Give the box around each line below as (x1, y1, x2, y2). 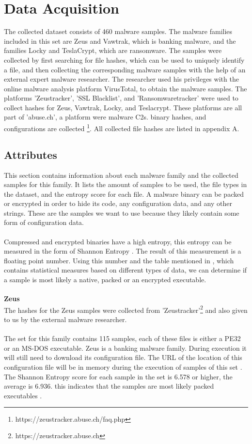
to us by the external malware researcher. (4, 314, 127, 324)
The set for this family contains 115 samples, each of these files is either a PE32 (4, 333, 241, 343)
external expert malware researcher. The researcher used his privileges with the (4, 74, 239, 84)
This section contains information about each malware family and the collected (4, 170, 238, 180)
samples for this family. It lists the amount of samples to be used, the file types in (4, 179, 247, 189)
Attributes (4, 147, 57, 162)
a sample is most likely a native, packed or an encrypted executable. (4, 274, 206, 285)
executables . (4, 390, 42, 400)
